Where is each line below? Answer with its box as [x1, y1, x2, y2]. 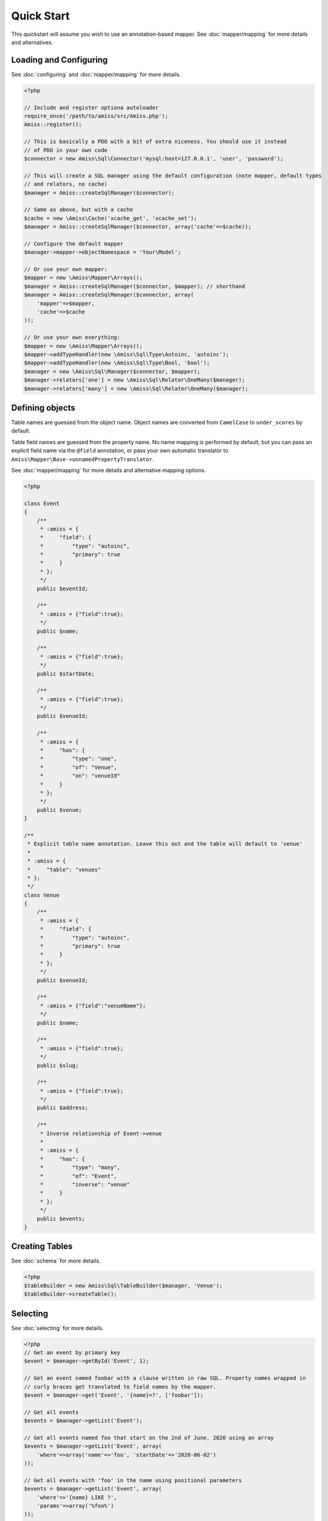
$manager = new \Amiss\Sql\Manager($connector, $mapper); [24, 368, 200, 375]
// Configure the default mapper [24, 240, 124, 247]
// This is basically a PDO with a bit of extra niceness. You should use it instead [24, 138, 287, 145]
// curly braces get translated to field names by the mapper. [24, 1383, 217, 1390]
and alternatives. [11, 38, 53, 46]
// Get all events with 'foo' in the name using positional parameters [24, 1477, 242, 1484]
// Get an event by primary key [24, 1349, 121, 1356]
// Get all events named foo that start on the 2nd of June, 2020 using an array [24, 1434, 275, 1441]
